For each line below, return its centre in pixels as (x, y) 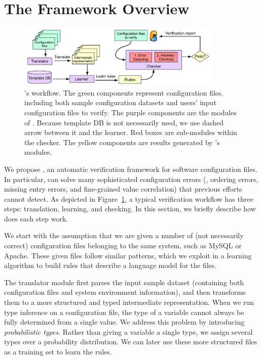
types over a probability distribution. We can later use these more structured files (131, 342)
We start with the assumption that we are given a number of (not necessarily (124, 235)
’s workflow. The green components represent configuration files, (124, 92)
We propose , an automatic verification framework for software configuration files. (131, 169)
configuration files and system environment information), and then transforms (125, 292)
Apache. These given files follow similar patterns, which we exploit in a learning (128, 255)
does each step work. (36, 218)
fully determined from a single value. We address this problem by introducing (124, 322)
